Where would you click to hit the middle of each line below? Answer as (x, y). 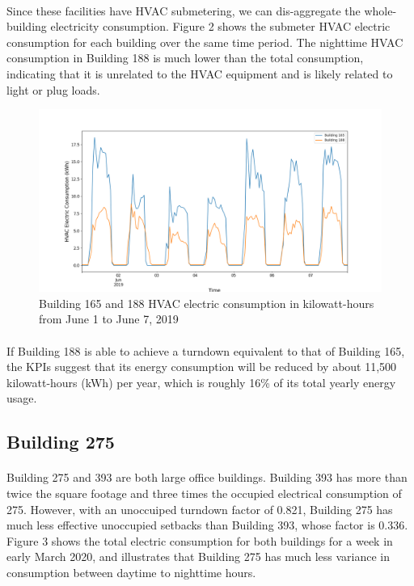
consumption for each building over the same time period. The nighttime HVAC (205, 42)
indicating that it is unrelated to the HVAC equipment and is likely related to (200, 73)
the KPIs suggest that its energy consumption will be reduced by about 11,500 (202, 367)
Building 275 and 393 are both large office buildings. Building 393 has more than (207, 477)
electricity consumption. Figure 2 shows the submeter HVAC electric (220, 26)
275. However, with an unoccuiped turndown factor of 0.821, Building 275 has (200, 509)
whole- (380, 10)
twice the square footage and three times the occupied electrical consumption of (204, 493)
